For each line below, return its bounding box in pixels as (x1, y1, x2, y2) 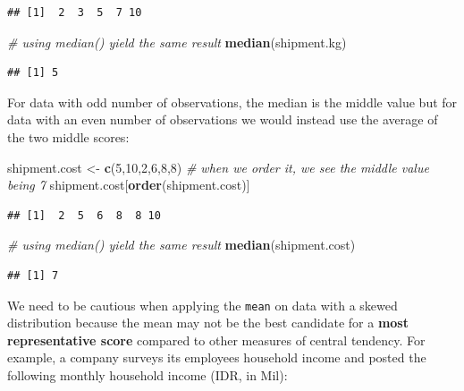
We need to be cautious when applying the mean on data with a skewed (7, 295, 398, 314)
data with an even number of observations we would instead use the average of (7, 110, 438, 129)
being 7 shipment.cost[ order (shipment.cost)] (7, 175, 250, 194)
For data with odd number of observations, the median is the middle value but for (7, 92, 458, 111)
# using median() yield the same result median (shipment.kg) (7, 32, 347, 51)
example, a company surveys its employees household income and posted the (7, 348, 426, 367)
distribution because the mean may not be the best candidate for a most (7, 313, 409, 332)
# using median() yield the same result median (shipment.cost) (7, 235, 356, 254)
